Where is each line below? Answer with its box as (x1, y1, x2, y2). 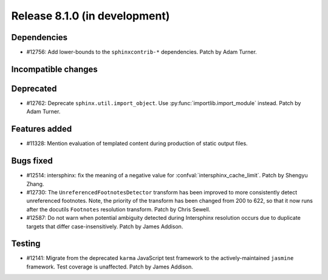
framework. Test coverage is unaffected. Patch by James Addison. (26, 263, 194, 270)
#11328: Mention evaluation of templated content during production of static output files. (26, 140, 248, 147)
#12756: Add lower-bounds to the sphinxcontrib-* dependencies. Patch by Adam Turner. (26, 49, 258, 56)
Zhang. (26, 180, 44, 188)
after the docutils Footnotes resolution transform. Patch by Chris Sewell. (26, 205, 211, 213)
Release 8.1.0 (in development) (11, 9, 170, 22)
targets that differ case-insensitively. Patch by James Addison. (26, 222, 183, 230)
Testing (11, 239, 41, 249)
